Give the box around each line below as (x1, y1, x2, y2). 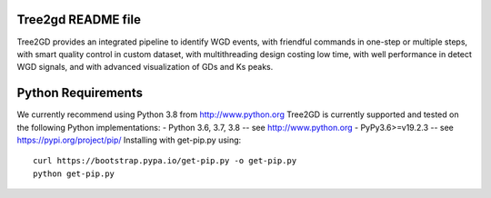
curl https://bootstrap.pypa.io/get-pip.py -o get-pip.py (33, 155, 297, 166)
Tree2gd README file (16, 12, 141, 27)
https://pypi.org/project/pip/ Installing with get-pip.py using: (16, 134, 242, 145)
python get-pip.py (33, 168, 115, 179)
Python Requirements (16, 85, 143, 101)
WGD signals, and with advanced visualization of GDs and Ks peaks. (16, 62, 274, 73)
